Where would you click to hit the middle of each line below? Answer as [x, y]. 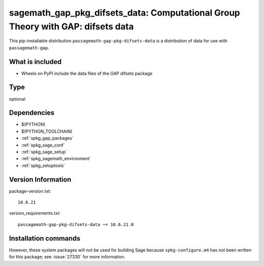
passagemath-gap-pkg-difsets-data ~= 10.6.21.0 [76, 224]
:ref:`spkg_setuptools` [43, 165]
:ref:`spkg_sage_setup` [44, 152]
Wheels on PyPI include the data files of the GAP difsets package [87, 73]
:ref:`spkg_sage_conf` [43, 145]
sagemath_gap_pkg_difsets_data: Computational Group [125, 13]
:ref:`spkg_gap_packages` [47, 138]
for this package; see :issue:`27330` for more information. [67, 257]
